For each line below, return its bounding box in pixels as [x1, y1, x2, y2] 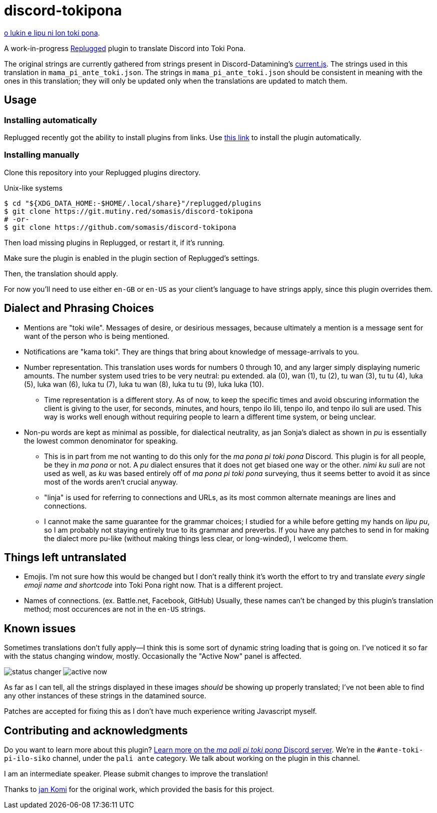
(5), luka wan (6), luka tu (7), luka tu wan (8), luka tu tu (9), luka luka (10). [24, 379, 264, 388]
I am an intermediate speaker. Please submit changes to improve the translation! [4, 769, 268, 778]
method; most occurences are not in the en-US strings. [24, 605, 206, 614]
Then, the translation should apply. [4, 269, 118, 278]
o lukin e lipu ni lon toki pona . [4, 28, 100, 37]
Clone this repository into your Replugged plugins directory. [4, 168, 201, 177]
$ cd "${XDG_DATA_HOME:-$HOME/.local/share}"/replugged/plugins [4, 199, 262, 207]
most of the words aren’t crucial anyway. [44, 477, 178, 486]
